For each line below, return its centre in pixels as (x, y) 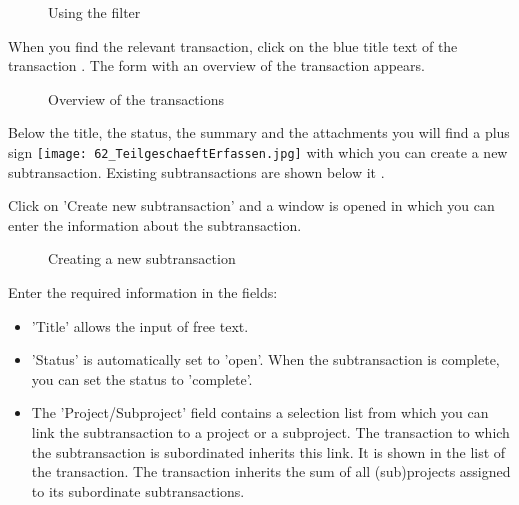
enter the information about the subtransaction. (155, 224)
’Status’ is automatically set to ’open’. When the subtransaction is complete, (265, 359)
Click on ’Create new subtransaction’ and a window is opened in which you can (251, 205)
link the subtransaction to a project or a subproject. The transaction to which (270, 431)
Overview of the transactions (136, 98)
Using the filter (94, 12)
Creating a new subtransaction (142, 258)
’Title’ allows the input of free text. (140, 325)
